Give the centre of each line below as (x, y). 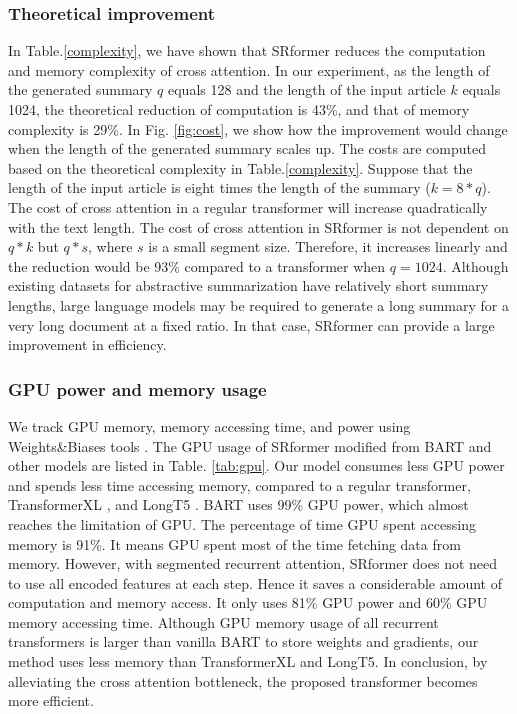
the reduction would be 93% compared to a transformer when (197, 265)
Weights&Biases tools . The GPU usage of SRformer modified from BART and (250, 445)
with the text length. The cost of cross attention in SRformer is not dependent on (258, 226)
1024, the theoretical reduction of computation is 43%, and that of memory (239, 109)
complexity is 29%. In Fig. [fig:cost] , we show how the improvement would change (258, 128)
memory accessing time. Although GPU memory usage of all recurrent (223, 621)
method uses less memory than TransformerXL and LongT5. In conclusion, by (248, 661)
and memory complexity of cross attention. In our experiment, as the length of (249, 69)
